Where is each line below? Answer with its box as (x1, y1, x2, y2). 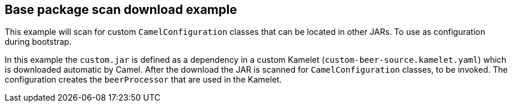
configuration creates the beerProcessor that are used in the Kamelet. (5, 74, 282, 85)
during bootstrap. (5, 37, 72, 47)
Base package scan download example (5, 2, 237, 17)
